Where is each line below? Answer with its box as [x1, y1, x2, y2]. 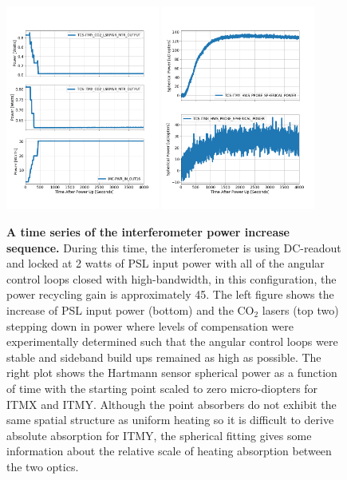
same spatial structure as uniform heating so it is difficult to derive [6, 411, 334, 428]
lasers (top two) [262, 301, 339, 318]
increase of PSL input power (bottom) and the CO [6, 301, 254, 318]
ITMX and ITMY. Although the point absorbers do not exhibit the [6, 395, 337, 412]
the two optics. [6, 458, 79, 474]
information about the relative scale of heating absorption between [6, 442, 332, 459]
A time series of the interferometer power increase [6, 223, 290, 240]
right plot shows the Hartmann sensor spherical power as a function [6, 364, 337, 381]
